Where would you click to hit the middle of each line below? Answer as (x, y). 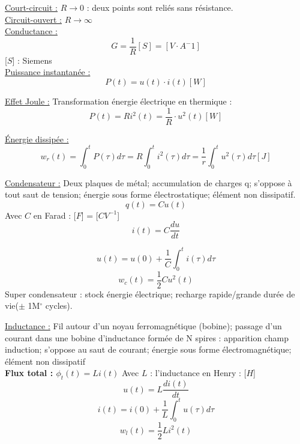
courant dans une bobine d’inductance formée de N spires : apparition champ (147, 337)
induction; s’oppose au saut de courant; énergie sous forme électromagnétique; (148, 349)
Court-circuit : (31, 7)
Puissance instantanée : (48, 72)
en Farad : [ (55, 215)
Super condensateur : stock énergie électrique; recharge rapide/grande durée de (150, 293)
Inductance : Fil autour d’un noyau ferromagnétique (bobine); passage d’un (143, 325)
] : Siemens (32, 60)
